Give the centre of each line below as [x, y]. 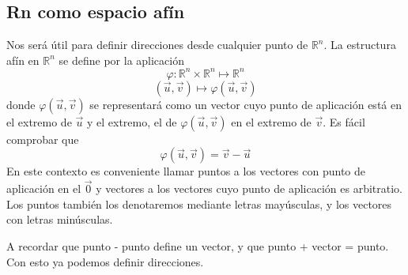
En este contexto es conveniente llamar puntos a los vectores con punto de [186, 171]
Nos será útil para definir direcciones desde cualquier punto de [157, 45]
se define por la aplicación [121, 60]
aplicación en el [44, 188]
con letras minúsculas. [60, 219]
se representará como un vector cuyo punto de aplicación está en [246, 104]
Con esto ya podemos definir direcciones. [105, 261]
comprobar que [43, 139]
